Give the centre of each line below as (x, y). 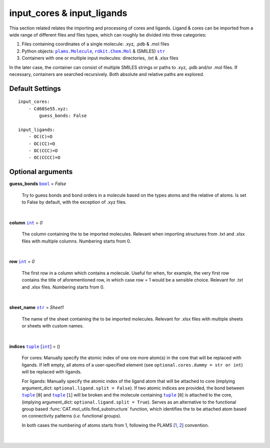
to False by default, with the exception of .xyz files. (74, 202)
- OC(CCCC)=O (44, 158)
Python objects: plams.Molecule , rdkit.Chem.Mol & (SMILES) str (93, 51)
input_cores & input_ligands (68, 13)
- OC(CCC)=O (43, 151)
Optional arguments (41, 172)
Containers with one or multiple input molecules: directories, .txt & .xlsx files (100, 58)
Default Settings (35, 88)
